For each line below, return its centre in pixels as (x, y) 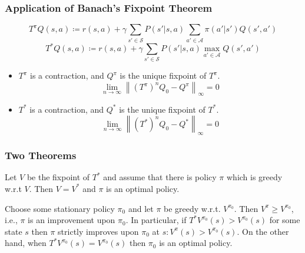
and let (141, 208)
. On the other (263, 231)
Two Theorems (41, 155)
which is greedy (254, 177)
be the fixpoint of (58, 177)
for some (285, 220)
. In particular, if (156, 220)
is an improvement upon (72, 220)
